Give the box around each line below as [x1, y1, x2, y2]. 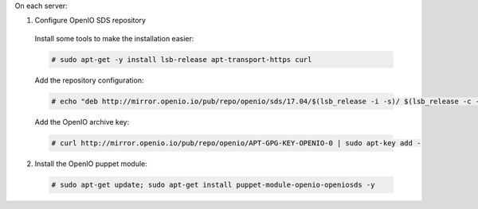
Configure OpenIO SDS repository [34, 16, 147, 25]
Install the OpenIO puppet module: [34, 159, 147, 168]
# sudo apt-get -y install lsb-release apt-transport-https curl [51, 55, 312, 64]
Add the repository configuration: [34, 75, 144, 85]
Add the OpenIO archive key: [34, 117, 130, 126]
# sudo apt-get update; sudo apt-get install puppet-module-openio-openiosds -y [51, 180, 375, 189]
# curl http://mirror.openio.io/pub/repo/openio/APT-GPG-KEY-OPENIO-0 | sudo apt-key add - [51, 138, 421, 147]
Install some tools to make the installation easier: [34, 33, 194, 43]
